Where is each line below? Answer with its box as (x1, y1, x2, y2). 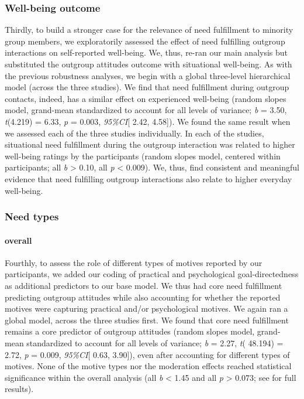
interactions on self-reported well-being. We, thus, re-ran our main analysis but (5, 46, 288, 59)
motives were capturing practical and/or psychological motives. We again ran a (5, 302, 288, 315)
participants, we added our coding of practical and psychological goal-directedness (5, 268, 299, 280)
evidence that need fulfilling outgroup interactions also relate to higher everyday (5, 172, 292, 185)
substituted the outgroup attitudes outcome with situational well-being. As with (5, 58, 292, 70)
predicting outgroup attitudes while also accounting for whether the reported (5, 291, 281, 303)
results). (5, 383, 34, 395)
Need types (5, 209, 59, 224)
